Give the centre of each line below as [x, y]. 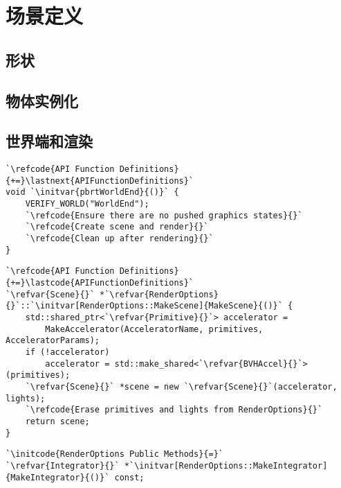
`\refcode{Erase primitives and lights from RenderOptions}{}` [174, 410]
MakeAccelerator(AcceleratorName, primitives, [154, 329]
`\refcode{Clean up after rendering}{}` [119, 239]
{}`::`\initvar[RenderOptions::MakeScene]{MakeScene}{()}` [144, 306]
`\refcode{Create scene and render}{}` [117, 227]
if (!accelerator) [67, 352]
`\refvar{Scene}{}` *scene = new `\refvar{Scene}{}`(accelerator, [181, 386]
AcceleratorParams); [53, 341]
